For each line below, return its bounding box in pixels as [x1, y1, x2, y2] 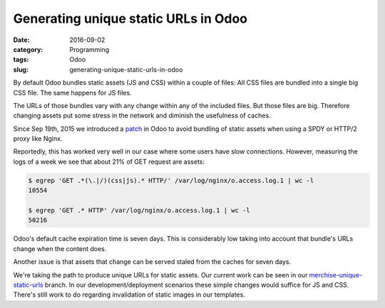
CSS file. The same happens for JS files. [13, 88, 132, 97]
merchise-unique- [309, 270, 363, 279]
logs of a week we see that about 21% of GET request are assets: [13, 157, 205, 166]
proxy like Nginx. [13, 134, 63, 143]
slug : [13, 65, 29, 74]
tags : [13, 55, 29, 64]
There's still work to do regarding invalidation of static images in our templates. [13, 290, 245, 299]
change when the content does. [13, 244, 107, 253]
